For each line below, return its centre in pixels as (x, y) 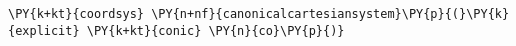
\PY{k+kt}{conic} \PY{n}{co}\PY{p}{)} (215, 30)
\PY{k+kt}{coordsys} (76, 14)
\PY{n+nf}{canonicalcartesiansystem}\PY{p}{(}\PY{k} (330, 14)
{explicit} (44, 30)
